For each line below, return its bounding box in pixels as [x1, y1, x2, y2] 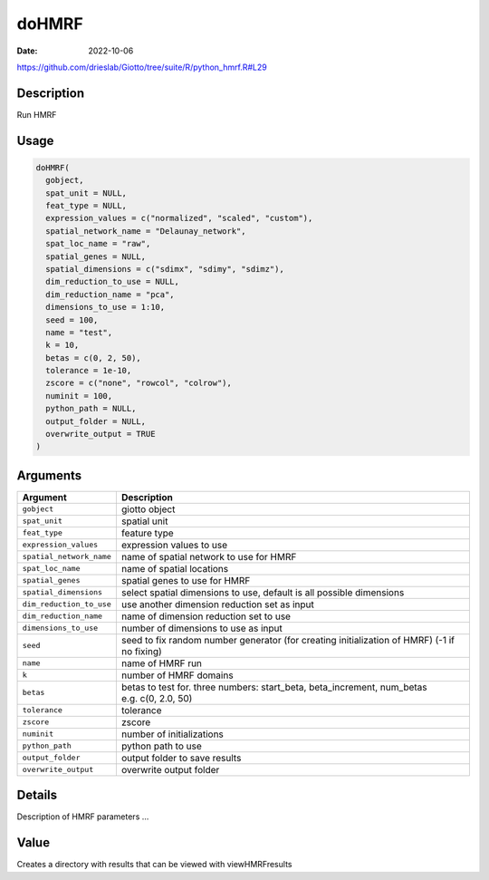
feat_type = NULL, [45, 200, 127, 211]
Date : [16, 45, 38, 56]
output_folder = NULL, [45, 416, 147, 426]
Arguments [16, 468, 82, 483]
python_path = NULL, [45, 403, 137, 414]
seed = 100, [45, 314, 99, 325]
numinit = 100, [45, 391, 113, 401]
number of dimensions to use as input [120, 622, 283, 634]
